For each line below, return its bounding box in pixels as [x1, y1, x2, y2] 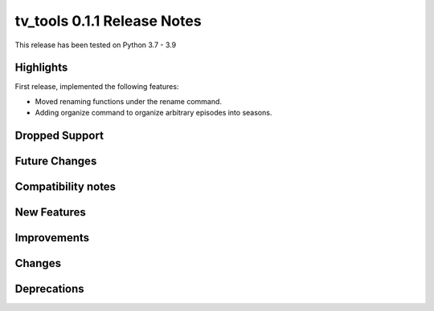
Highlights [14, 61, 68, 75]
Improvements [14, 231, 90, 244]
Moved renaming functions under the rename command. [35, 96, 223, 106]
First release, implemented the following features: [14, 82, 179, 91]
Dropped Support [14, 129, 104, 143]
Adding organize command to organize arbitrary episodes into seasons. [35, 108, 272, 118]
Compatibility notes [14, 180, 117, 194]
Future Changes [14, 155, 97, 168]
